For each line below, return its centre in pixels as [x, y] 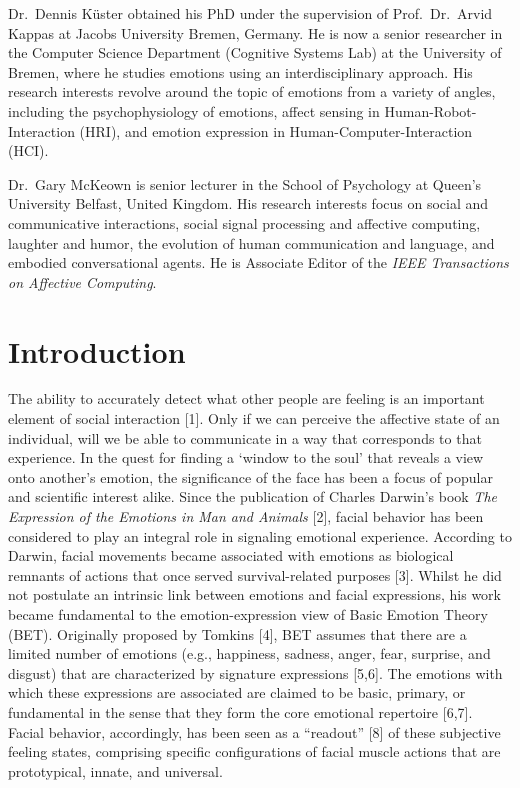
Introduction [97, 350]
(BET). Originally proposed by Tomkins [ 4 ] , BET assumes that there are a [237, 633]
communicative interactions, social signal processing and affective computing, [244, 222]
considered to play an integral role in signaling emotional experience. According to [260, 535]
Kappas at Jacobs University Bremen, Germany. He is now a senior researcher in [255, 32]
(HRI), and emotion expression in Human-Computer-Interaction [276, 130]
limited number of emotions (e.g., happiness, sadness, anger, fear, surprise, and [249, 653]
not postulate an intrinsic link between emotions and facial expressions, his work [254, 594]
